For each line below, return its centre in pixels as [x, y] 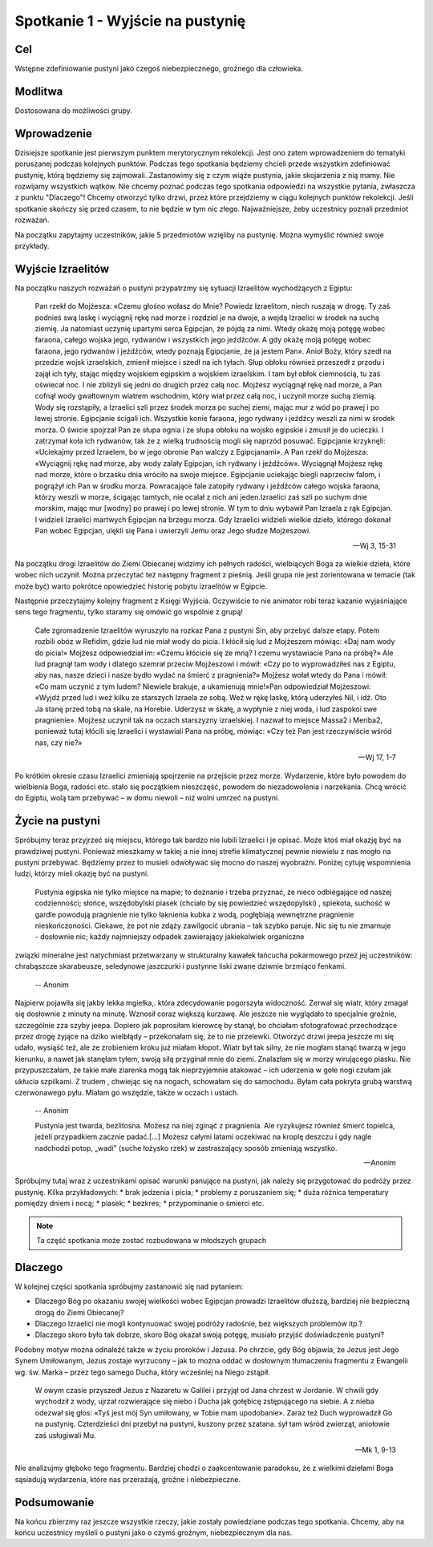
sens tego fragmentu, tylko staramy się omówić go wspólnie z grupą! [129, 612]
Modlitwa [39, 91]
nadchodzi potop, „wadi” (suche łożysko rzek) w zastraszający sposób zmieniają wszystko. [186, 1148]
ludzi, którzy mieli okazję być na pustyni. [82, 873]
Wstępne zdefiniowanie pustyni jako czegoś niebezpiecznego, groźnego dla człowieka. [159, 69]
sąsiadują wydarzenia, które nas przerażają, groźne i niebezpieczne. [127, 1479]
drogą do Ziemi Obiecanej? [79, 1312]
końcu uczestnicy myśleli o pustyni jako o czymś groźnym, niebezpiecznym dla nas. [154, 1533]
